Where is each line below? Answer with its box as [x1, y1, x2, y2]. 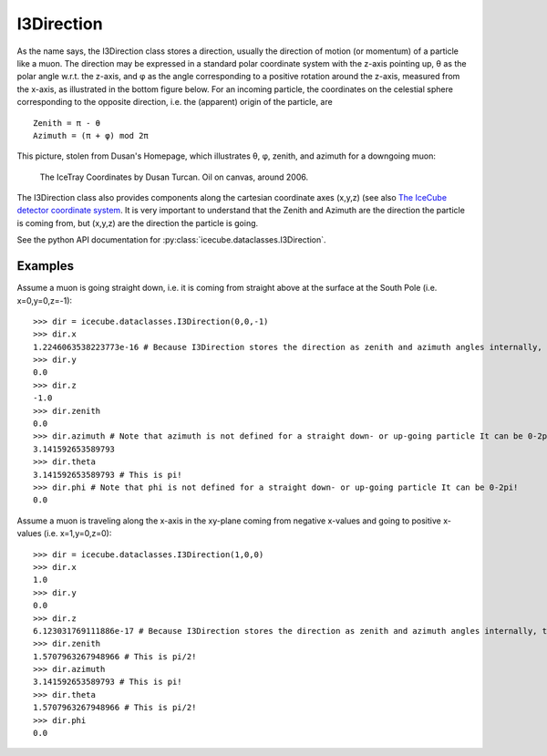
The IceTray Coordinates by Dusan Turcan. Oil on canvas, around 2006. [39, 171, 309, 182]
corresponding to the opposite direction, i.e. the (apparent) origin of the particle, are [16, 97, 333, 108]
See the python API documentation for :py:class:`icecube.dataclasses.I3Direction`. [16, 234, 326, 245]
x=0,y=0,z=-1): [16, 295, 73, 306]
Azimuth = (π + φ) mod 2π [33, 130, 150, 140]
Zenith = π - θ [33, 118, 101, 128]
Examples [16, 258, 75, 274]
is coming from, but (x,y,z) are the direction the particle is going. [16, 217, 259, 228]
